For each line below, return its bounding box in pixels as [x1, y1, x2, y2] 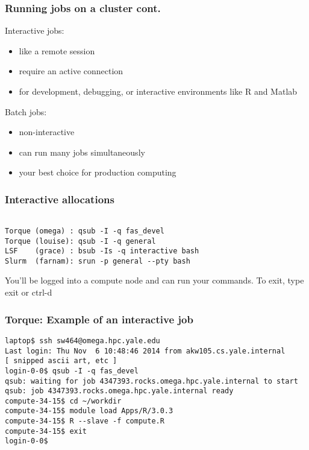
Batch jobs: [5, 105, 47, 118]
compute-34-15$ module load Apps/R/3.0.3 [5, 407, 173, 416]
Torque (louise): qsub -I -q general [5, 236, 156, 246]
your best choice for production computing [19, 166, 176, 179]
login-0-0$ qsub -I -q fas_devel [5, 366, 139, 375]
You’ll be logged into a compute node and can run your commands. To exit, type [5, 274, 304, 287]
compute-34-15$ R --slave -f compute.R [5, 417, 164, 426]
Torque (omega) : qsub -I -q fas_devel [5, 226, 164, 235]
